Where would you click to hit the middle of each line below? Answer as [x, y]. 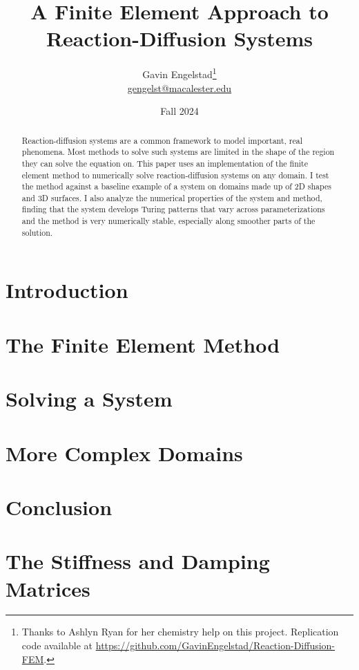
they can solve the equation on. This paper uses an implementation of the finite [165, 163]
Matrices [48, 588]
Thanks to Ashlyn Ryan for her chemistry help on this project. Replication [180, 632]
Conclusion [59, 506]
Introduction [67, 290]
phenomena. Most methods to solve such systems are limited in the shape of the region [178, 152]
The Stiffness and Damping [138, 561]
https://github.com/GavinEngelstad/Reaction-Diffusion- [215, 645]
